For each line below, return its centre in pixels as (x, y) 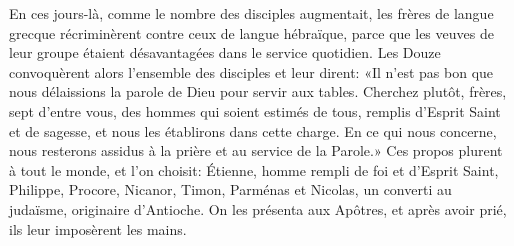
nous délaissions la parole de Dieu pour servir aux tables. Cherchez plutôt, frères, (258, 91)
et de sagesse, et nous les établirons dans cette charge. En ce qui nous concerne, (253, 130)
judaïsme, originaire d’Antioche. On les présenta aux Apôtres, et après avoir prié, (258, 208)
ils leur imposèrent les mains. (98, 228)
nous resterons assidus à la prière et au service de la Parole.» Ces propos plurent (256, 150)
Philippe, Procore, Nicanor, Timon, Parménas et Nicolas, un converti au (230, 189)
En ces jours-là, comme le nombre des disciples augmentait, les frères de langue (251, 13)
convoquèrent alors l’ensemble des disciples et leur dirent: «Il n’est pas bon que (251, 71)
